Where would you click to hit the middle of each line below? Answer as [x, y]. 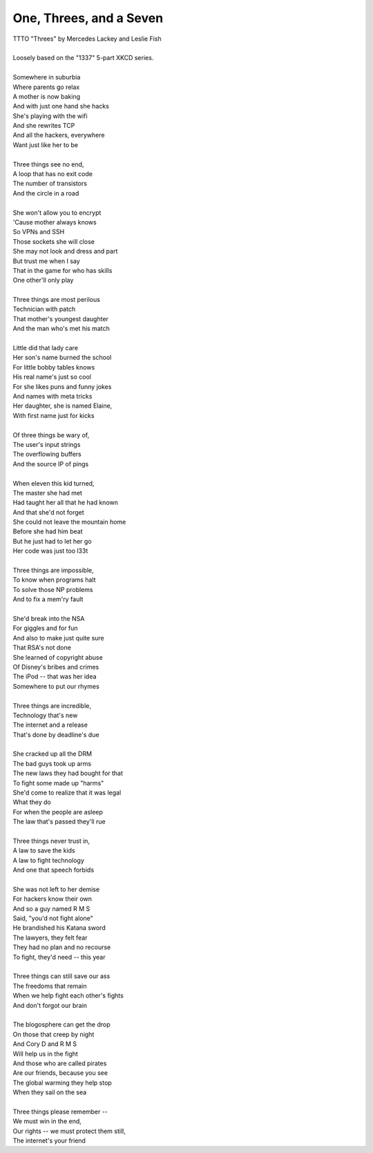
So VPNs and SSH [39, 232]
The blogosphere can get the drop [61, 1025]
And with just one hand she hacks [61, 106]
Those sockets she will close [54, 241]
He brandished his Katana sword [59, 928]
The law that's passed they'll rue [59, 821]
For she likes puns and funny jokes [62, 386]
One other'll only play [43, 280]
